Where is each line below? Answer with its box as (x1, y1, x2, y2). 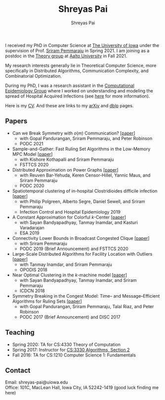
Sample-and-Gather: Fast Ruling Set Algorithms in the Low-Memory (12, 146, 151, 152)
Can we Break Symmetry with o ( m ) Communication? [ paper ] (12, 130, 135, 136)
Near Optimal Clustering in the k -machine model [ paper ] (12, 272, 127, 278)
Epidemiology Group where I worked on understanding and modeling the (5, 88, 153, 93)
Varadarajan (19, 224, 44, 230)
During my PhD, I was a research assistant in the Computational (5, 83, 135, 89)
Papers (5, 117, 28, 126)
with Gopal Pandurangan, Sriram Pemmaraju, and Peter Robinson (19, 135, 153, 141)
